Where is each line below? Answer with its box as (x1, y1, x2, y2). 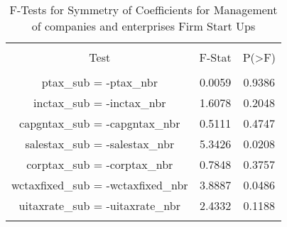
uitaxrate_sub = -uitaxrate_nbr (18, 197, 180, 214)
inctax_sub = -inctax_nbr (33, 94, 166, 111)
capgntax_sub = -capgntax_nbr (19, 115, 180, 131)
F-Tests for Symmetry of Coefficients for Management (9, 1, 278, 18)
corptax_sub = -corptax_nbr (26, 156, 173, 172)
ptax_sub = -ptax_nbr (41, 74, 158, 90)
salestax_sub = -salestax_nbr (25, 135, 175, 152)
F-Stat (199, 49, 232, 65)
